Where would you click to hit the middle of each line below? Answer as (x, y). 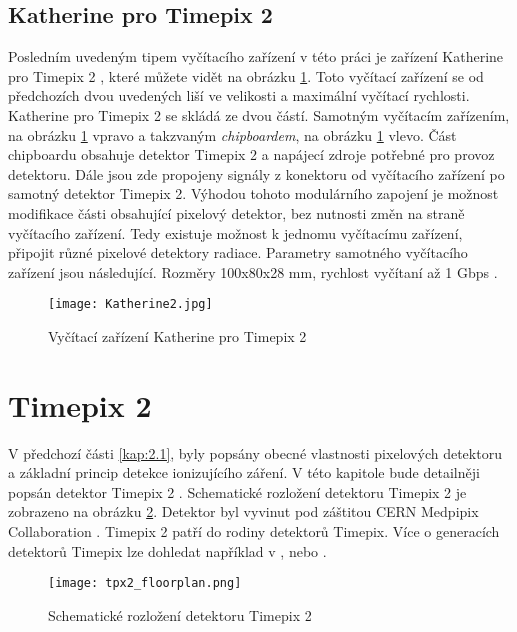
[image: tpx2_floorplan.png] (145, 583)
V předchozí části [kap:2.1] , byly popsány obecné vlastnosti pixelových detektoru (255, 452)
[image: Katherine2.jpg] (130, 304)
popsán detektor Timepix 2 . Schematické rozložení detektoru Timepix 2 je (237, 491)
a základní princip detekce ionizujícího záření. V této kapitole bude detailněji (244, 472)
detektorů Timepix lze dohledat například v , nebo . (167, 550)
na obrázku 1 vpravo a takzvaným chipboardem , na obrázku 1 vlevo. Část (232, 134)
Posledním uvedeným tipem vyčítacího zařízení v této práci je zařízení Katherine (256, 56)
